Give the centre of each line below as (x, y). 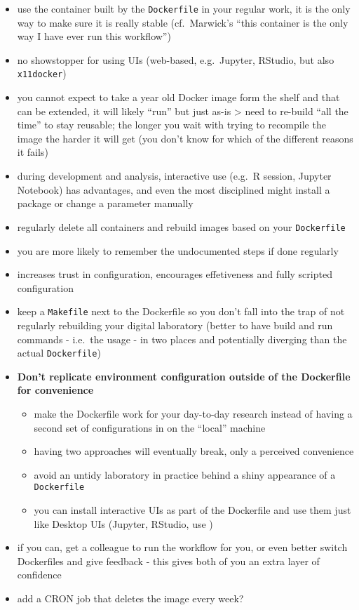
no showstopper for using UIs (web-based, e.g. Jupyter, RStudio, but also (176, 59)
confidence (39, 575)
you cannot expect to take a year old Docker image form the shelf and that (178, 97)
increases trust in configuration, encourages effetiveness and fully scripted (175, 274)
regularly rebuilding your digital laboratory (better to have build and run (175, 325)
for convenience (55, 390)
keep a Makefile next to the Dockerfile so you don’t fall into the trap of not (181, 311)
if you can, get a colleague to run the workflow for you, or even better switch (182, 547)
